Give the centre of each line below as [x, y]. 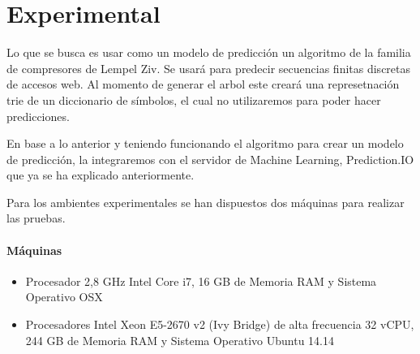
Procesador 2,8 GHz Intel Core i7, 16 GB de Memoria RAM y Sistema [201, 281]
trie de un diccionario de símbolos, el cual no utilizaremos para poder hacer [194, 99]
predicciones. [38, 116]
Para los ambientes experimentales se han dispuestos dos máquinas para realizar [206, 202]
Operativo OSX [64, 297]
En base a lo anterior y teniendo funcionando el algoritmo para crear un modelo [205, 143]
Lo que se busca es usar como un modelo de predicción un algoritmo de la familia [209, 52]
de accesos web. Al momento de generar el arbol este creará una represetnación [203, 84]
